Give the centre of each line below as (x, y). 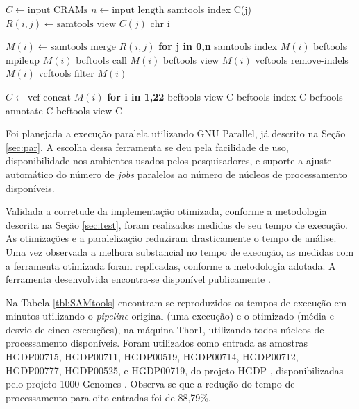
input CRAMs (58, 10)
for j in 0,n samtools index (218, 46)
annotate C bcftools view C (64, 110)
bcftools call (101, 59)
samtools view (86, 24)
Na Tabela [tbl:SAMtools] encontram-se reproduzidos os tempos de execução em (176, 302)
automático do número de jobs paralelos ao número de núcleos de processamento (176, 174)
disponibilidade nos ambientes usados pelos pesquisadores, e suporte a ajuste (169, 160)
